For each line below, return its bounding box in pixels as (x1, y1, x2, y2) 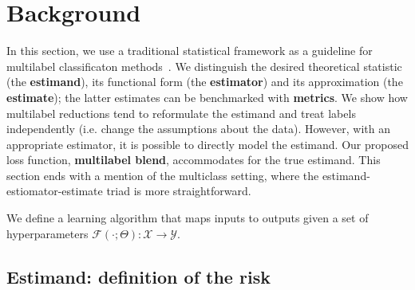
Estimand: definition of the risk (6, 264, 271, 288)
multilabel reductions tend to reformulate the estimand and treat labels (6, 104, 356, 121)
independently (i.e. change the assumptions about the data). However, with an (6, 120, 390, 137)
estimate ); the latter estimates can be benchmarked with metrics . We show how (6, 88, 408, 105)
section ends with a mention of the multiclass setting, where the (6, 167, 319, 183)
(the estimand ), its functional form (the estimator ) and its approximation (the (6, 73, 403, 90)
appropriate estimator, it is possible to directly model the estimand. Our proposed (6, 135, 409, 152)
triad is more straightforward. (106, 182, 251, 199)
